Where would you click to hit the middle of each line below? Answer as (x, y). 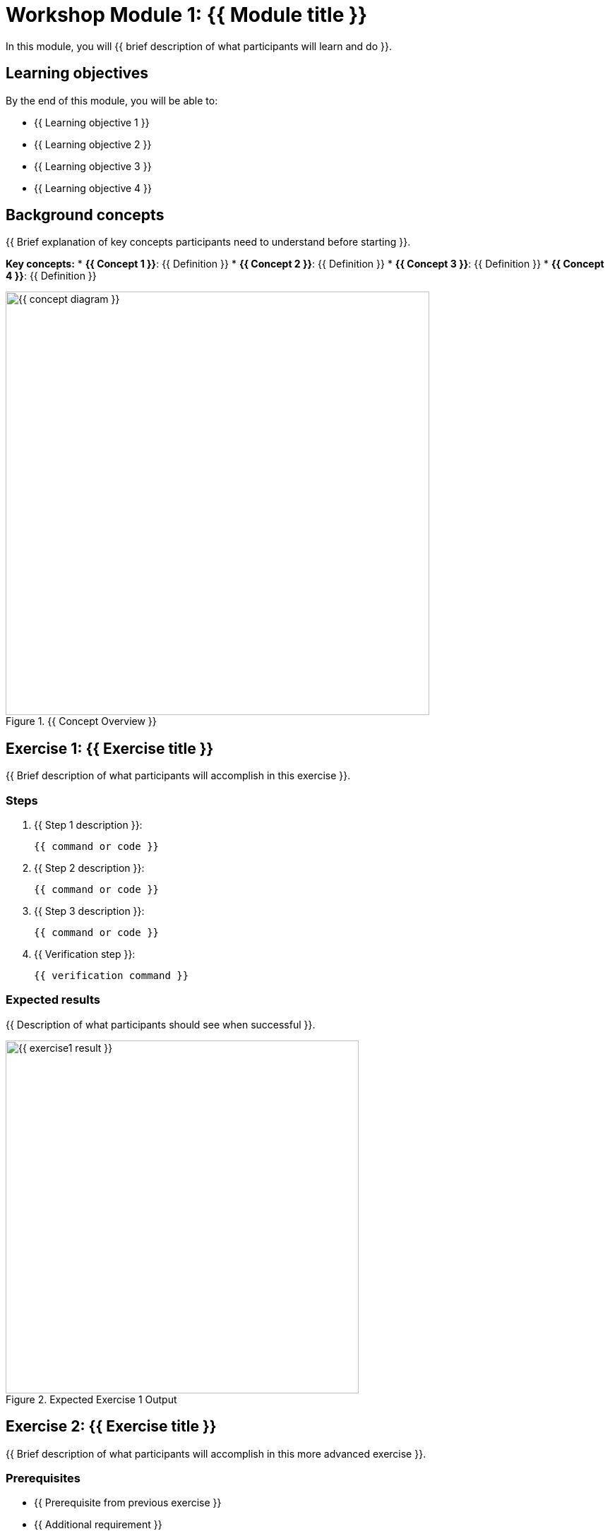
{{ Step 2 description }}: (89, 868)
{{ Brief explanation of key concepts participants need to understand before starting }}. (208, 242)
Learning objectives (77, 73)
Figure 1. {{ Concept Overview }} (81, 721)
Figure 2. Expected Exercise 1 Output (91, 1399)
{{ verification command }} (112, 976)
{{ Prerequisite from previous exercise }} (128, 1503)
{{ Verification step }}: (85, 954)
